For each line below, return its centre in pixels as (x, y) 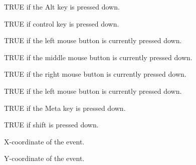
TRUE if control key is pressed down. (62, 23)
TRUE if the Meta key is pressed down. (65, 108)
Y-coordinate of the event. (44, 158)
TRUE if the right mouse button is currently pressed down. (95, 74)
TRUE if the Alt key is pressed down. (62, 7)
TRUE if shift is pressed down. (51, 125)
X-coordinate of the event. (44, 141)
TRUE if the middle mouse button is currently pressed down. (98, 57)
